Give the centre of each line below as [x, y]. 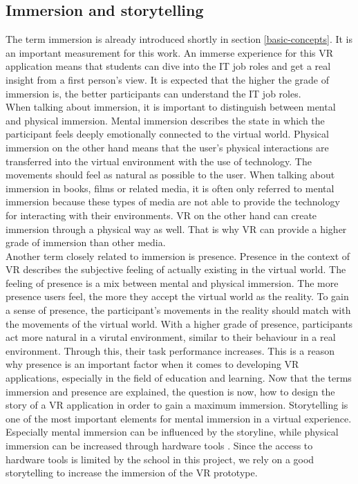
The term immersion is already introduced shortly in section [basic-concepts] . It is [179, 39]
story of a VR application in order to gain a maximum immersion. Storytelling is [177, 405]
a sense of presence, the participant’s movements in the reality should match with [178, 310]
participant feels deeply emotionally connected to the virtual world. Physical [167, 134]
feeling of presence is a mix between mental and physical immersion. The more [172, 282]
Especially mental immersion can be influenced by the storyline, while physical [172, 432]
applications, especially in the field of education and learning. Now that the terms [179, 378]
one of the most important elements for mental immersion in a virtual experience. [179, 418]
